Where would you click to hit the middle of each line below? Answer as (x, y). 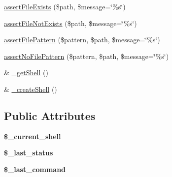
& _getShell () (26, 73)
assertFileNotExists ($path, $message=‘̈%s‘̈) (70, 23)
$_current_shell (33, 136)
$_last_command (35, 169)
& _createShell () (31, 89)
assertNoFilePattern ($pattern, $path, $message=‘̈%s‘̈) (86, 56)
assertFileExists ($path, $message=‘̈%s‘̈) (65, 6)
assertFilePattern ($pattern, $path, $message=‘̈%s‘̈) (82, 40)
